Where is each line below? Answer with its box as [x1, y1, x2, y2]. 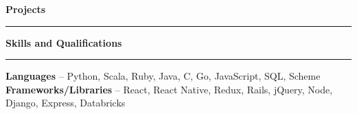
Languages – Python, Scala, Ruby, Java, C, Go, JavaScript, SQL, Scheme [5, 69, 321, 83]
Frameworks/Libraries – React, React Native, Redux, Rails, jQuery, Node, [5, 82, 333, 96]
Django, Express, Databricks [5, 95, 126, 110]
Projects [5, 2, 46, 16]
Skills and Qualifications [5, 35, 122, 49]
